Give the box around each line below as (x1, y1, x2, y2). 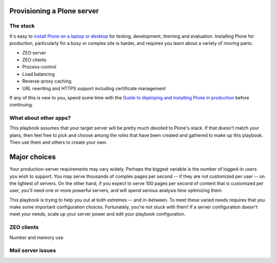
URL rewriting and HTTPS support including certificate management (22, 85, 166, 91)
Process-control (22, 64, 56, 70)
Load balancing (22, 71, 55, 77)
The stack (9, 22, 35, 30)
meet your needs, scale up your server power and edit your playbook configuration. (9, 211, 186, 217)
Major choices (9, 153, 56, 162)
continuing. (9, 102, 33, 108)
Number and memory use (9, 234, 63, 241)
